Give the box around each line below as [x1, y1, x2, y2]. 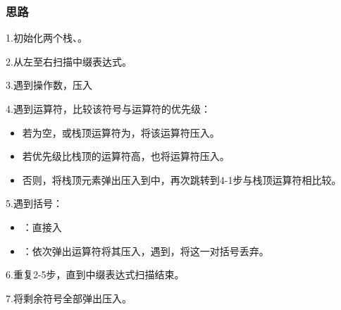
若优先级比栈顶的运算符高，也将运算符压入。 [22, 149, 230, 163]
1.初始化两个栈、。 [6, 30, 87, 45]
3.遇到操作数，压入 [6, 77, 92, 92]
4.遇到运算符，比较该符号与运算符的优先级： [6, 101, 211, 116]
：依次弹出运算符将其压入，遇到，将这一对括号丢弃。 [22, 243, 269, 258]
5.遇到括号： [6, 196, 63, 211]
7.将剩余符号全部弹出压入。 [6, 290, 132, 305]
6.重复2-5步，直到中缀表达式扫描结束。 [6, 267, 185, 282]
